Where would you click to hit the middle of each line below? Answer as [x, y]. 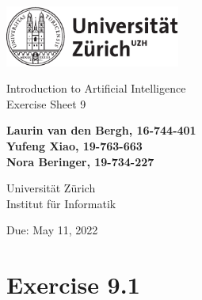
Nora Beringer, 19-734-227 [80, 161]
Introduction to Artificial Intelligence [96, 88]
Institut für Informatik [61, 203]
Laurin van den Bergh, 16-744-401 [101, 130]
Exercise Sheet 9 [46, 103]
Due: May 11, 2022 [52, 230]
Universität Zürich [51, 188]
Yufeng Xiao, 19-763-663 [74, 145]
